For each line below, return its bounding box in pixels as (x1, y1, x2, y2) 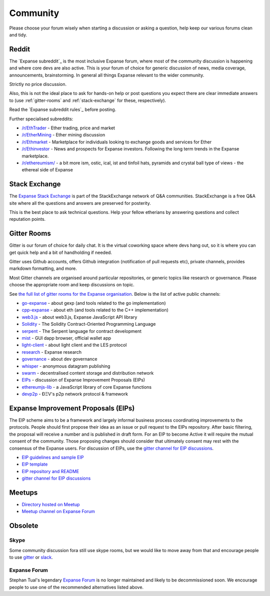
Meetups (9, 488, 38, 497)
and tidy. (9, 31, 27, 37)
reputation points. (9, 216, 46, 222)
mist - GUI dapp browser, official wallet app (21, 335, 111, 341)
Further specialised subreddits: (9, 115, 73, 122)
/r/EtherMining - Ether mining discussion (21, 132, 105, 138)
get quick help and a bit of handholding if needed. (9, 249, 112, 255)
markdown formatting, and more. (9, 265, 77, 272)
